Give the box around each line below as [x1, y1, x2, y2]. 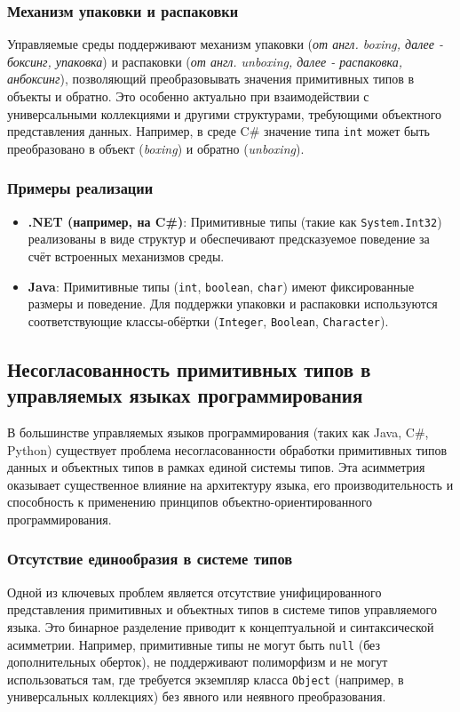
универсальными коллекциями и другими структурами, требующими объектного [7, 104, 442, 123]
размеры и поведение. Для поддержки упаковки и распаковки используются [28, 294, 438, 313]
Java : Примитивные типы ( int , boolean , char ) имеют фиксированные [28, 276, 415, 295]
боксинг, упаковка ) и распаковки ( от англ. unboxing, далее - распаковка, [7, 52, 403, 70]
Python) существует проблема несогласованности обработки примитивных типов [7, 440, 448, 459]
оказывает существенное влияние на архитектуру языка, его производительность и [7, 475, 454, 493]
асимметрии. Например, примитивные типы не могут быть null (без [7, 635, 380, 653]
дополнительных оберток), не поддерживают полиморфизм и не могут [7, 652, 388, 671]
